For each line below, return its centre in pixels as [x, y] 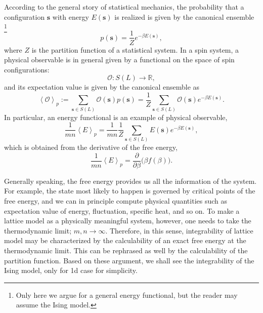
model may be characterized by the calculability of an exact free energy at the [125, 240]
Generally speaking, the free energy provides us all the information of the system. [130, 181]
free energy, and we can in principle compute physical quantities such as [116, 200]
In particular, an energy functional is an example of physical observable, [116, 117]
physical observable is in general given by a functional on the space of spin [119, 60]
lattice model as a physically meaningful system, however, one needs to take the [128, 221]
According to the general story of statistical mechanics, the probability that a [124, 7]
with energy [71, 16]
